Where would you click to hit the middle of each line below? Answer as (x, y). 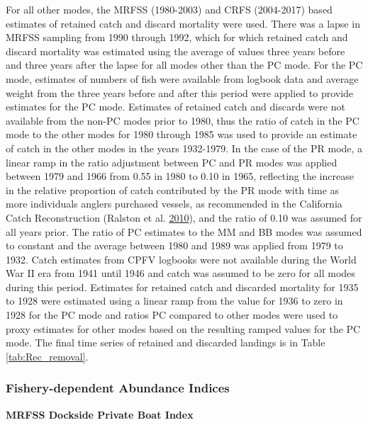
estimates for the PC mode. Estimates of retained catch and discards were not (175, 107)
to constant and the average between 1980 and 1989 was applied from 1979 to (174, 245)
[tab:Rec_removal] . (47, 356)
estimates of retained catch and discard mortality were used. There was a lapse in (183, 23)
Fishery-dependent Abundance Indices (118, 388)
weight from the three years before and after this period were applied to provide (180, 92)
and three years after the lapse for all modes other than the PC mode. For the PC (184, 65)
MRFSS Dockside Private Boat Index (100, 414)
